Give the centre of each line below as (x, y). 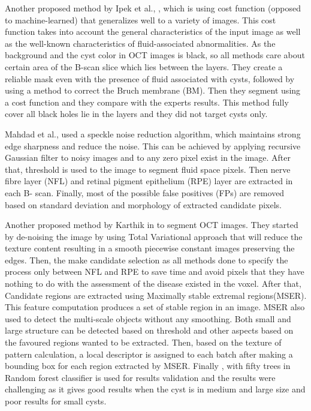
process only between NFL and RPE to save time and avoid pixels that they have (155, 271)
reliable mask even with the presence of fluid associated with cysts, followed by (150, 78)
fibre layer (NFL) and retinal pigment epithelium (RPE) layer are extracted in (149, 181)
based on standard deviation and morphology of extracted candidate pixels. (144, 204)
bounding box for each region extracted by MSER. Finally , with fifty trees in (148, 366)
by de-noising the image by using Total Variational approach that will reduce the (154, 236)
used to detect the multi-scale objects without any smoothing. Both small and (148, 318)
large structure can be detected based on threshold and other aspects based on (149, 330)
